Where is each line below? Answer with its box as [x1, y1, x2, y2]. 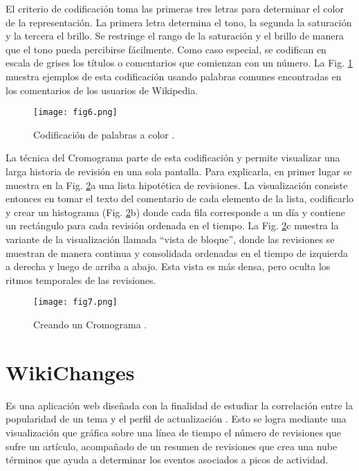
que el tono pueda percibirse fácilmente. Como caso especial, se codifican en [6, 42, 326, 56]
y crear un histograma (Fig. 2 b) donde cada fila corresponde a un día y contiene [6, 204, 345, 219]
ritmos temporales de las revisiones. [6, 272, 156, 287]
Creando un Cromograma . [33, 317, 147, 331]
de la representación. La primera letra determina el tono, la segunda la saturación [6, 15, 352, 29]
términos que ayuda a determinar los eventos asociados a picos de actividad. [6, 452, 329, 467]
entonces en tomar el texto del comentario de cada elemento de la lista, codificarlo [6, 191, 354, 206]
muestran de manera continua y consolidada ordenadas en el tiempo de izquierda [6, 245, 349, 260]
